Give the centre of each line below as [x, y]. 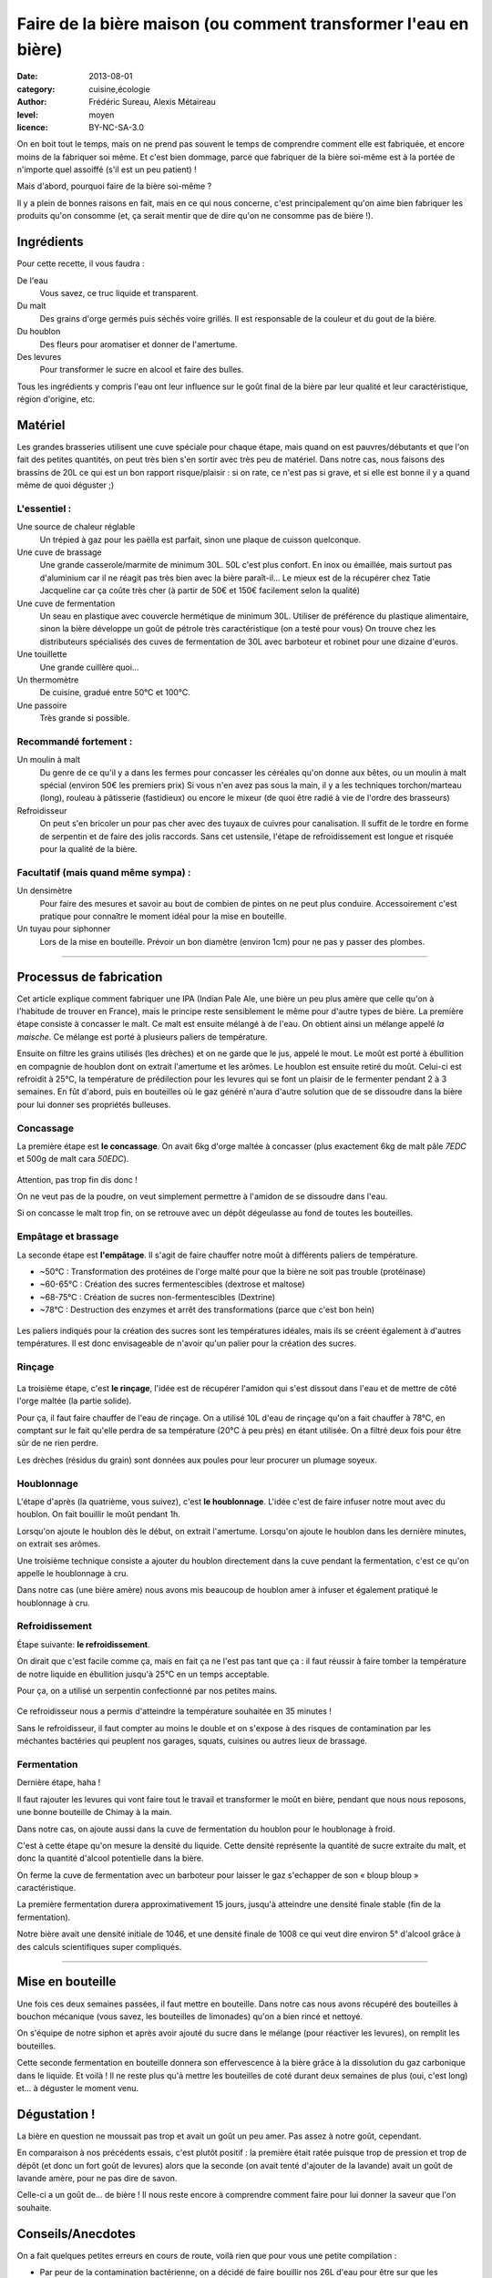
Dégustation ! [56, 2114]
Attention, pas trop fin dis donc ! [77, 1179]
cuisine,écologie [119, 89]
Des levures [39, 356]
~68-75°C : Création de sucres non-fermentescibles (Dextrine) [158, 1297]
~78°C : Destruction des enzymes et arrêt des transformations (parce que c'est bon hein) [207, 1310]
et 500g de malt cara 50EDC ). [73, 1159]
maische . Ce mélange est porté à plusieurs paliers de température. [142, 1036]
